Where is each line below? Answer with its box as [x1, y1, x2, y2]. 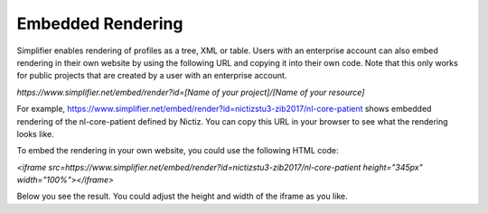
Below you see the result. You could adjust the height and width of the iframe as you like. [16, 190, 348, 202]
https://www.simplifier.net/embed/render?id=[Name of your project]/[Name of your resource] [16, 87, 365, 97]
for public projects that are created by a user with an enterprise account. [16, 70, 287, 81]
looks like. [16, 128, 54, 139]
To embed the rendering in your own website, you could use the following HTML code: [16, 145, 339, 156]
